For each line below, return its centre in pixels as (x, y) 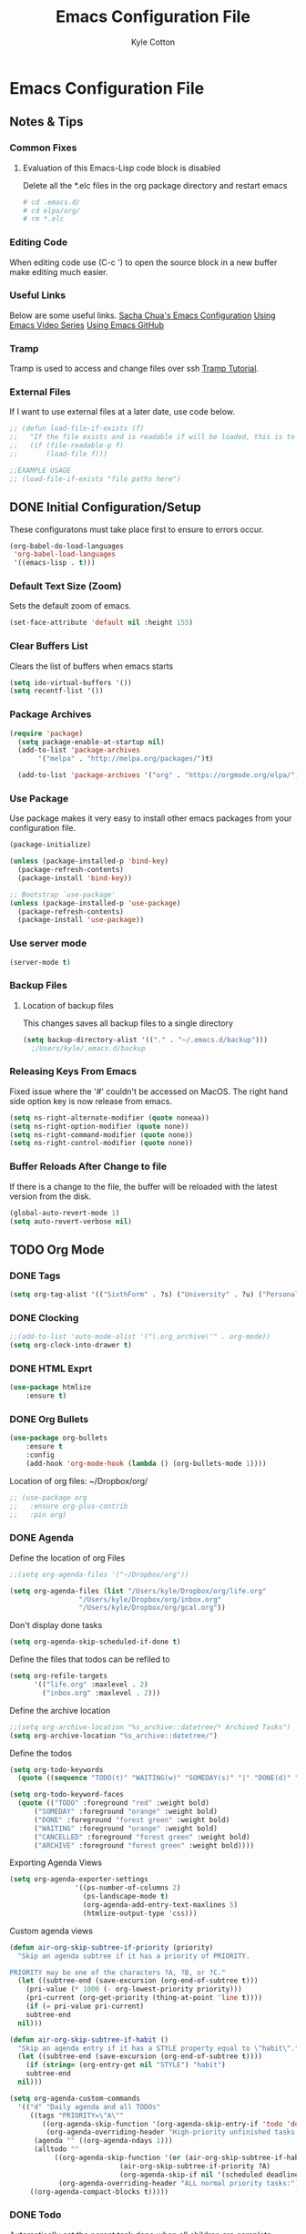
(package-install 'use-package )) (81, 920)
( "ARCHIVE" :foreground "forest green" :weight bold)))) (144, 1845)
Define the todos (41, 1753)
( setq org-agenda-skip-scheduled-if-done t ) (95, 1642)
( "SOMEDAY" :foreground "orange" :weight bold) (126, 1811)
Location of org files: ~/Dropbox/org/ (79, 1481)
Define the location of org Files (67, 1558)
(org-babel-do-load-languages (67, 546)
